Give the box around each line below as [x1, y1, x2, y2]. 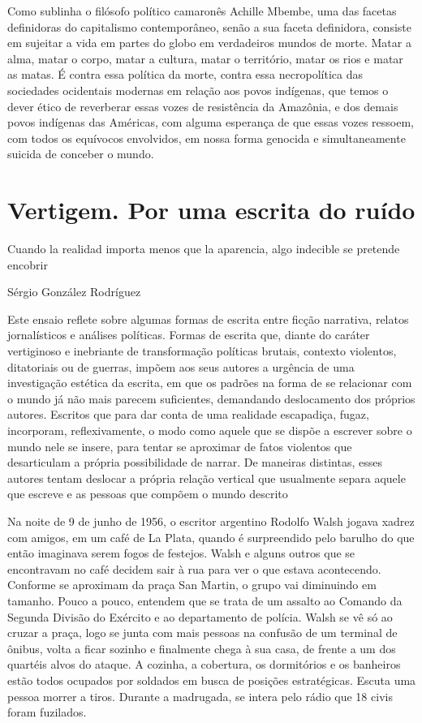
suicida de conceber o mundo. [7, 145, 154, 162]
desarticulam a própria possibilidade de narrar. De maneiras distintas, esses [7, 454, 382, 471]
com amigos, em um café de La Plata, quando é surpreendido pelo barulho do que [7, 528, 415, 545]
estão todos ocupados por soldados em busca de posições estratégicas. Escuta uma [7, 671, 416, 688]
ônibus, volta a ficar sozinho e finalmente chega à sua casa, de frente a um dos [7, 639, 396, 656]
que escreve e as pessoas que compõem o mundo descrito [7, 485, 288, 502]
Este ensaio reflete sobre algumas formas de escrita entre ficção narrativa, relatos [7, 310, 409, 327]
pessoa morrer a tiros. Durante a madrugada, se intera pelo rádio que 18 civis [7, 687, 393, 704]
